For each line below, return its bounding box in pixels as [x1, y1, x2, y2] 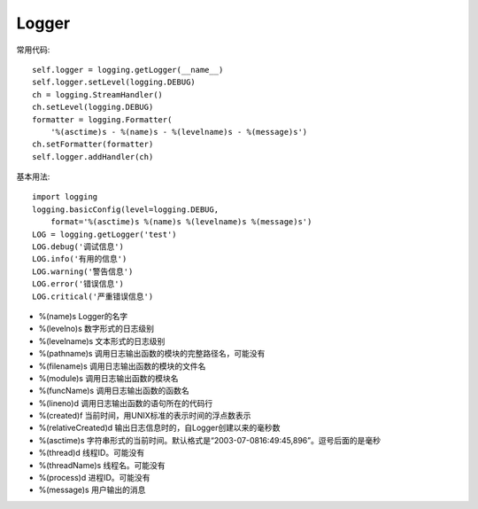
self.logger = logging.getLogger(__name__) [32, 65, 224, 74]
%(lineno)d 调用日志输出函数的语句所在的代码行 [38, 397, 213, 408]
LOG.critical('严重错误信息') [32, 291, 154, 301]
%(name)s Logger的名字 [38, 310, 128, 321]
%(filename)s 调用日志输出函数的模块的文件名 [38, 360, 206, 372]
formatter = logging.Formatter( [32, 114, 173, 124]
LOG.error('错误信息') [32, 279, 124, 289]
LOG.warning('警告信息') [32, 266, 134, 277]
